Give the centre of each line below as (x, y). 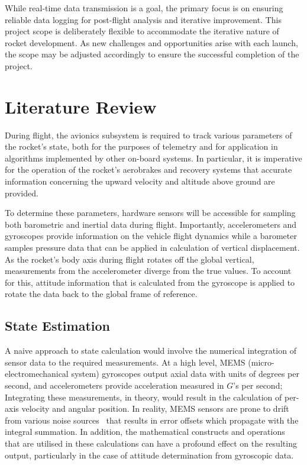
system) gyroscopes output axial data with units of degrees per (185, 374)
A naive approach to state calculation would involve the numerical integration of (151, 351)
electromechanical (37, 374)
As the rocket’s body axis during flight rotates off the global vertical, (130, 259)
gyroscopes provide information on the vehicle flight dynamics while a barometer (151, 236)
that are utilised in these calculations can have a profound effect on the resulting (151, 443)
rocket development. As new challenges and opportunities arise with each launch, (151, 42)
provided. (22, 193)
